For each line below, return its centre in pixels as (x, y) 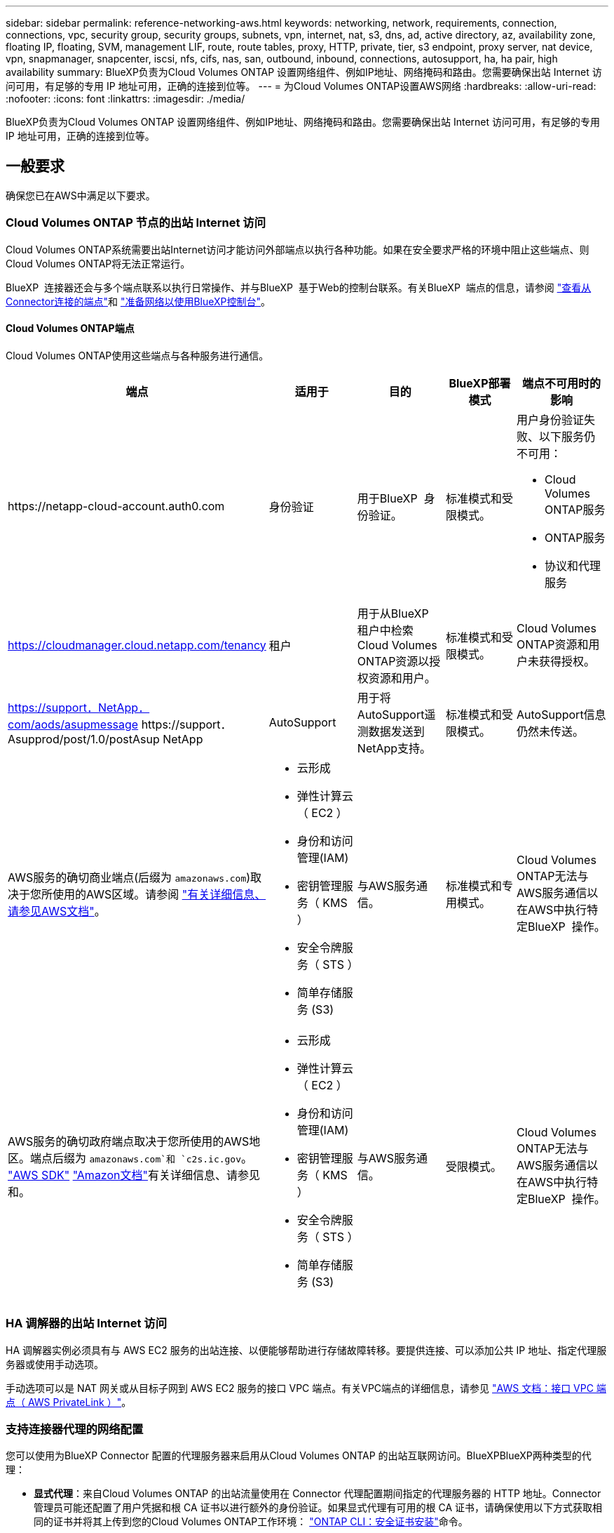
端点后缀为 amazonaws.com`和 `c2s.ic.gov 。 (142, 1158)
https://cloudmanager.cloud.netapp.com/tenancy (137, 645)
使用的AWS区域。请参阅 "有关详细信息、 (159, 894)
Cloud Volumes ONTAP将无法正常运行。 (98, 263)
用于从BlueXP (393, 613)
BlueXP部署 (480, 383)
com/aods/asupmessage (73, 724)
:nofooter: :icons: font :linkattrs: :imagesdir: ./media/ (125, 99)
